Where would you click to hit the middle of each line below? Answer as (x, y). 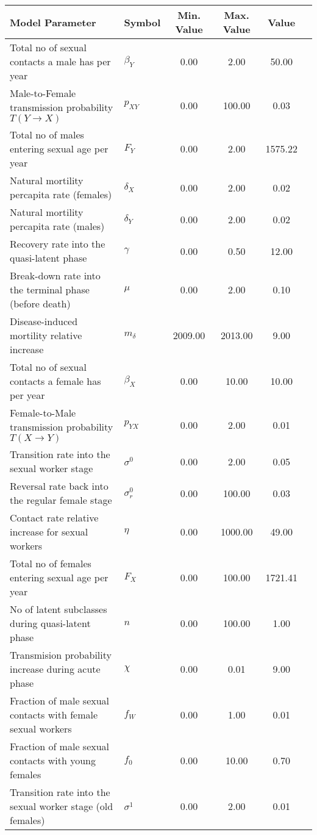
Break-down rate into (55, 275)
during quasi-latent (50, 623)
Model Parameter (53, 22)
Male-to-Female (43, 93)
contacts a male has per (60, 61)
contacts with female (54, 715)
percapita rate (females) (61, 194)
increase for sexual (49, 532)
